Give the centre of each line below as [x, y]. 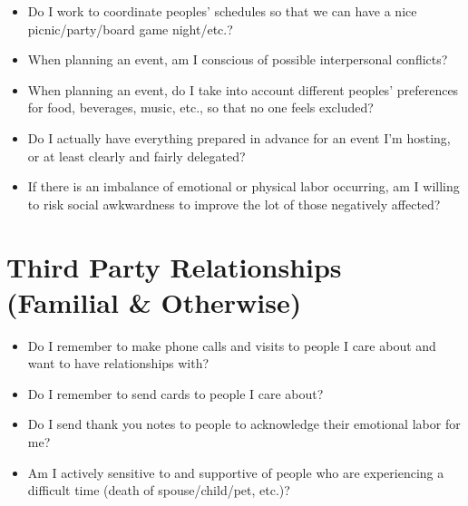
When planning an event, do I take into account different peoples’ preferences [243, 89]
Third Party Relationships [174, 266]
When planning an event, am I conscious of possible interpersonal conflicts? [238, 59]
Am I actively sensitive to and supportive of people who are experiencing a [236, 472]
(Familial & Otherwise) [154, 302]
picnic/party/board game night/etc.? [130, 29]
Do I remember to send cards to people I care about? [175, 393]
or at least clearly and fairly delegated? [136, 156]
